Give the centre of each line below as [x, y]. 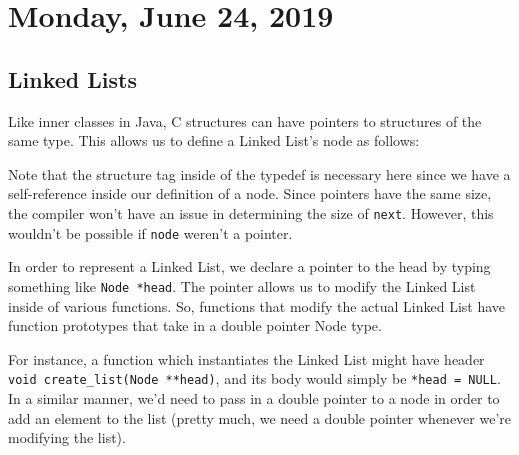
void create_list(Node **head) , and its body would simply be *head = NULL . [254, 378]
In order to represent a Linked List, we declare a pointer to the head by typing [249, 266]
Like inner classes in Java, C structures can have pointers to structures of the [245, 120]
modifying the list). [67, 437]
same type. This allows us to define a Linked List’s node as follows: [214, 140]
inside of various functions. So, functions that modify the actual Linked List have [257, 305]
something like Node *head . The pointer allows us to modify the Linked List [242, 285]
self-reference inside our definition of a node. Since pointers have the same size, [250, 193]
